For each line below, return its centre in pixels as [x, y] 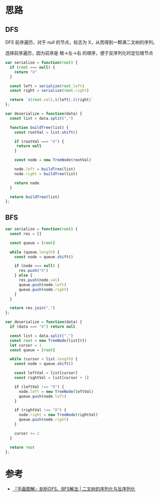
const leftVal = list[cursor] [46, 373]
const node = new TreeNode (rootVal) [53, 160]
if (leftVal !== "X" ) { [39, 387]
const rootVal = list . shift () [46, 132]
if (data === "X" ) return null [43, 327]
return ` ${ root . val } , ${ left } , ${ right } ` [52, 100]
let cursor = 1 [26, 345]
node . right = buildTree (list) [46, 174]
